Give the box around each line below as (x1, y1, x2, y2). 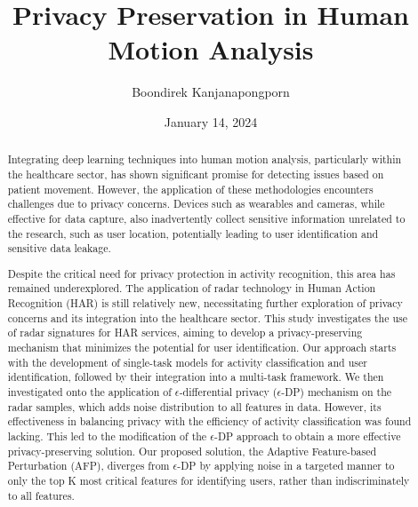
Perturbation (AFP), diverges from (7, 458, 170, 473)
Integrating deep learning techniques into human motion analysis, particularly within (7, 152, 402, 167)
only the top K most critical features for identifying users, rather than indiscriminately (7, 472, 410, 487)
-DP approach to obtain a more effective (213, 429, 401, 443)
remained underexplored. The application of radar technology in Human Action (7, 281, 376, 296)
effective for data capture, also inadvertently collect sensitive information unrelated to (7, 210, 406, 226)
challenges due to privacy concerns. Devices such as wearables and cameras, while (7, 196, 385, 211)
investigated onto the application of (7, 384, 172, 400)
